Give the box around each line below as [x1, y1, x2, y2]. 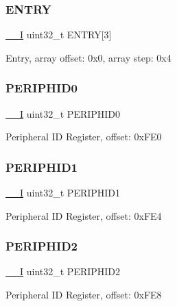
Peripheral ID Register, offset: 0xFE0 [5, 129, 162, 144]
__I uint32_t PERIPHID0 [5, 106, 121, 120]
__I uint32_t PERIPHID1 [5, 186, 121, 200]
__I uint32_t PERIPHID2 [5, 264, 121, 279]
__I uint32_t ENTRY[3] [5, 27, 112, 42]
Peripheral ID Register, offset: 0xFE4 [5, 208, 162, 222]
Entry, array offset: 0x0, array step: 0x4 [5, 50, 172, 64]
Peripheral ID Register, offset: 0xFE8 [5, 288, 162, 302]
